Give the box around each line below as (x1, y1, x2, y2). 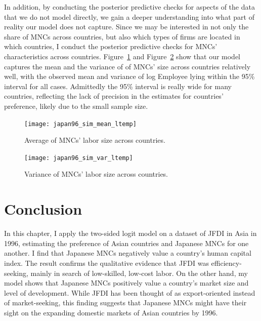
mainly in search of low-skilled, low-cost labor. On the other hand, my (30, 267, 248, 278)
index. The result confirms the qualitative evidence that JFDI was (4, 257, 209, 268)
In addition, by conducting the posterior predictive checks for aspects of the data (4, 2, 255, 12)
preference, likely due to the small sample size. (4, 100, 148, 111)
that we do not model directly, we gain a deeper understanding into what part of (4, 11, 254, 22)
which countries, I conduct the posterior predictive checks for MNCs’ (4, 41, 217, 52)
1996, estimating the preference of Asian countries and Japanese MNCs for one (4, 237, 249, 248)
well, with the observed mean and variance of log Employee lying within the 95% (4, 71, 255, 82)
